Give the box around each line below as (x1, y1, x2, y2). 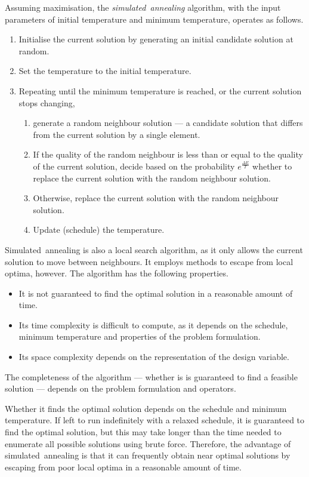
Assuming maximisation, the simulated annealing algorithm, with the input (5, 1, 281, 13)
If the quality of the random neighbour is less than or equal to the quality (33, 148, 303, 161)
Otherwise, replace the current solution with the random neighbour (33, 192, 279, 204)
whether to (252, 159, 292, 172)
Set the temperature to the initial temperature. (18, 64, 191, 77)
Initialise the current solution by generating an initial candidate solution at (18, 33, 293, 45)
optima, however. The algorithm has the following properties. (5, 267, 228, 279)
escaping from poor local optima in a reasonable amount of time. (5, 460, 242, 473)
